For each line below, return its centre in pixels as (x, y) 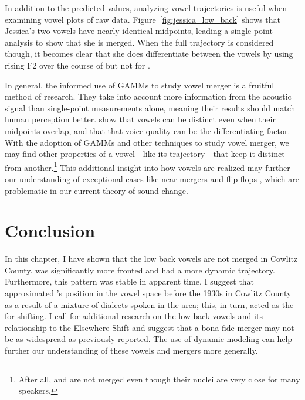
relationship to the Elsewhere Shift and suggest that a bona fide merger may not (150, 327)
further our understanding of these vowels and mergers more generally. (131, 351)
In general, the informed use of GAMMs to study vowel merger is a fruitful (140, 85)
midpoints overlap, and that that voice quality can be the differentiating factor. (148, 130)
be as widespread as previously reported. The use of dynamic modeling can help (149, 339)
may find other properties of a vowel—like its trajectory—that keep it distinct (145, 154)
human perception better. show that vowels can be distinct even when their (140, 119)
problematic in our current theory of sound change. (96, 190)
